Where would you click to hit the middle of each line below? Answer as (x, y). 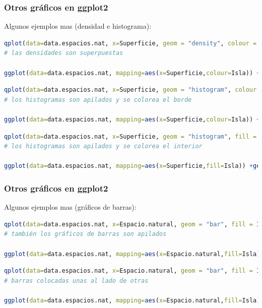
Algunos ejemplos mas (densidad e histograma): (78, 26)
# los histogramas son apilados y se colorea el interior (103, 146)
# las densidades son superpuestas (64, 53)
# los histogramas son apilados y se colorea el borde (98, 100)
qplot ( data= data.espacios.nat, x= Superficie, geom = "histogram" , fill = (130, 136)
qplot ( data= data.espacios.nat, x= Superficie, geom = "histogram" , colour (130, 90)
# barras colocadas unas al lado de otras (76, 281)
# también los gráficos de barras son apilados (85, 234)
